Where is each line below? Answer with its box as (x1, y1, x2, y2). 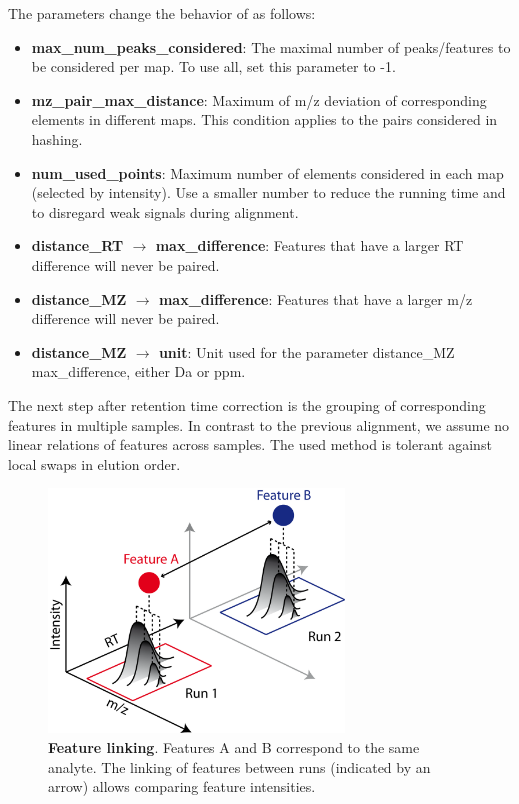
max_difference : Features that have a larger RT (155, 235, 464, 256)
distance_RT (31, 235, 124, 256)
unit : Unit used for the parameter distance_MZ (158, 341, 455, 362)
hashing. (31, 128, 83, 149)
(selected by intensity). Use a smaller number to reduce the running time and (31, 182, 506, 203)
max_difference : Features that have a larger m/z (158, 288, 473, 309)
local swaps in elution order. (8, 453, 181, 474)
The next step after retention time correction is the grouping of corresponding (8, 394, 486, 415)
